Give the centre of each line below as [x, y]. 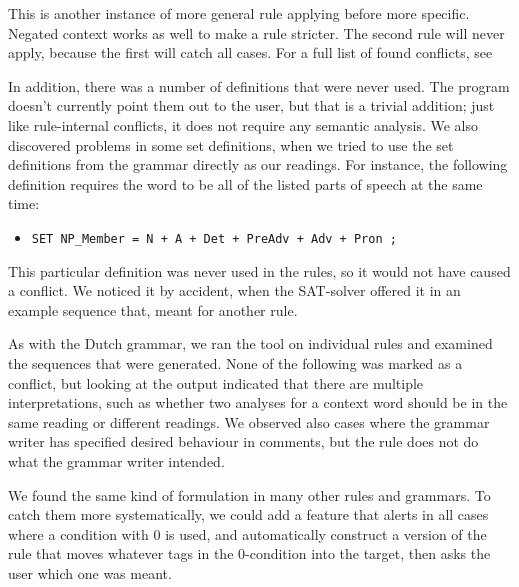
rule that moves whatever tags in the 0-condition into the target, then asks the [249, 553]
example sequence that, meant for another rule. [153, 309]
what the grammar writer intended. [116, 460]
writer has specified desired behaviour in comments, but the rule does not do [243, 441]
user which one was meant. [90, 572]
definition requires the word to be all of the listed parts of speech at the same [245, 183]
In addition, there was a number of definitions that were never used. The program [259, 85]
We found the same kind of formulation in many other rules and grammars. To [249, 494]
